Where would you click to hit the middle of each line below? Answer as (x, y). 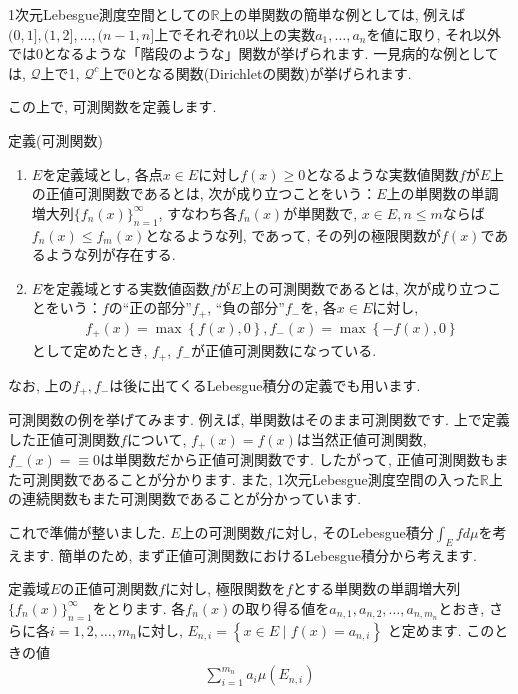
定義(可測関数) (55, 139)
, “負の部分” (246, 307)
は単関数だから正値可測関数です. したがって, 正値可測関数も (297, 459)
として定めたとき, (89, 350)
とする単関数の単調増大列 (376, 588)
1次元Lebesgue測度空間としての (109, 14)
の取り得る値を (280, 607)
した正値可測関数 (64, 438)
